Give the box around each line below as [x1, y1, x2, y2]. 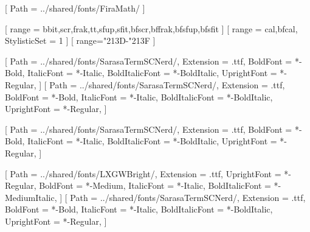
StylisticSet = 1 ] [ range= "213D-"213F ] [5, 34, 156, 47]
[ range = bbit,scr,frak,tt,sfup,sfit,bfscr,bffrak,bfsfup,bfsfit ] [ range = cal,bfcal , [5, 22, 298, 35]
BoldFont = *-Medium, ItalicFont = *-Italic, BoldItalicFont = [39, 179, 271, 192]
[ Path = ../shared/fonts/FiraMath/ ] [5, 2, 145, 14]
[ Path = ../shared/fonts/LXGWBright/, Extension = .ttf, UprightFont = [5, 167, 281, 180]
